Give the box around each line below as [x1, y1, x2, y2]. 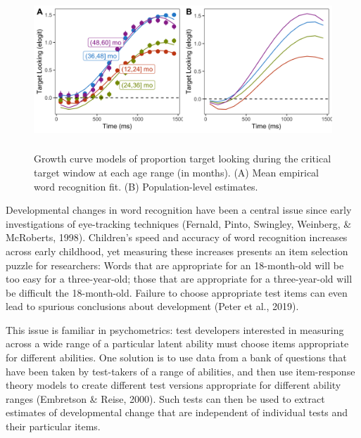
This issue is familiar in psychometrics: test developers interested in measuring [6, 322, 344, 337]
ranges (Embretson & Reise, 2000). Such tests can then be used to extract [6, 391, 325, 406]
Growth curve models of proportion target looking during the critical [34, 151, 331, 166]
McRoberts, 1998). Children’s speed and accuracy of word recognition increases [6, 230, 348, 245]
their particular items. [6, 419, 101, 434]
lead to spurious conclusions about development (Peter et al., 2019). [6, 299, 299, 314]
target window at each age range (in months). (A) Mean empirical [34, 165, 319, 179]
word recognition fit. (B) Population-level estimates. [34, 179, 258, 193]
